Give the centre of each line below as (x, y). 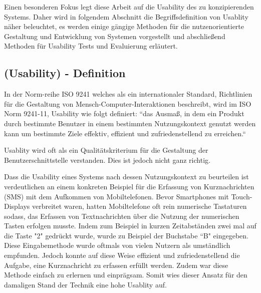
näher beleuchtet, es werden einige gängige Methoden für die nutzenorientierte (124, 26)
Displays (17, 206)
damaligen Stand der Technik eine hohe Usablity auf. (85, 284)
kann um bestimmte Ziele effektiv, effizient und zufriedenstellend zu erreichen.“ (125, 133)
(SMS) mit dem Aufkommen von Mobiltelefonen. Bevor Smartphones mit (116, 196)
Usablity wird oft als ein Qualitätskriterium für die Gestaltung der (106, 150)
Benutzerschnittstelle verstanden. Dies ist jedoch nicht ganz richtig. (107, 160)
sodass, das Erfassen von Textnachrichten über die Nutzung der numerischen (122, 216)
